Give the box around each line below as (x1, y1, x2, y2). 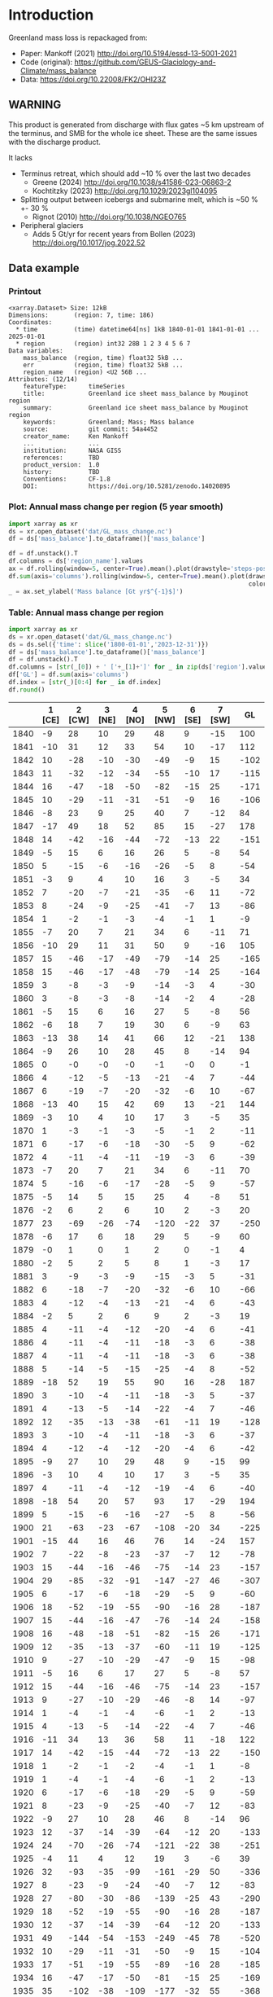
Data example (8, 261, 80, 275)
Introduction (8, 6, 94, 24)
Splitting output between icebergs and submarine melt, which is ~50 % (19, 194, 258, 204)
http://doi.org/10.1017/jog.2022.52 (32, 238, 145, 248)
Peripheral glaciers (19, 220, 84, 230)
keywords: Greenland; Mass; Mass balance (23, 418, 195, 427)
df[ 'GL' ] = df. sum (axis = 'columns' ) (8, 670, 129, 679)
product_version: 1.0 (23, 461, 100, 469)
